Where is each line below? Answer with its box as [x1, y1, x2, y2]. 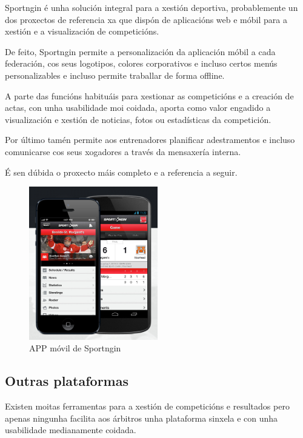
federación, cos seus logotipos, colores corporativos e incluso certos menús [5, 57, 278, 70]
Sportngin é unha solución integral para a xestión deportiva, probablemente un [5, 1, 298, 13]
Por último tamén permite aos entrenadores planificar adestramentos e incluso [5, 133, 295, 146]
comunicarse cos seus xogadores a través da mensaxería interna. [5, 145, 241, 158]
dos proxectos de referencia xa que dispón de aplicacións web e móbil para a [5, 13, 287, 25]
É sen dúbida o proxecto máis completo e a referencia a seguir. [5, 165, 238, 178]
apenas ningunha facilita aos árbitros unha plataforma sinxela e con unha [5, 411, 278, 424]
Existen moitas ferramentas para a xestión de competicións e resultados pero [5, 400, 290, 413]
